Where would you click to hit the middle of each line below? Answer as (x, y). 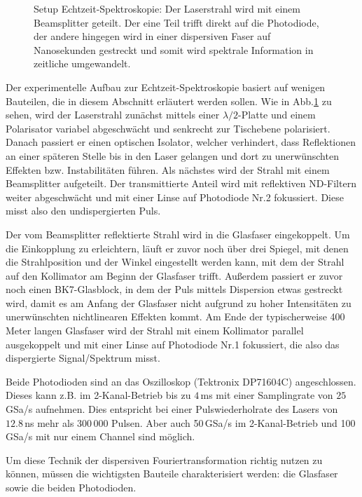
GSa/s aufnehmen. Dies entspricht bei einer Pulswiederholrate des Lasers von (172, 409)
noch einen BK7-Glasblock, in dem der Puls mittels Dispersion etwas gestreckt (174, 289)
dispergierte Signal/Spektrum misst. (83, 358)
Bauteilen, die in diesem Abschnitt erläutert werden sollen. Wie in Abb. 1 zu (169, 101)
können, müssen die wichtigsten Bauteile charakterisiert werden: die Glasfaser (172, 474)
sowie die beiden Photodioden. (71, 487)
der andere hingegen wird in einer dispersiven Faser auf (152, 36)
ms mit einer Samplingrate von (267, 395)
